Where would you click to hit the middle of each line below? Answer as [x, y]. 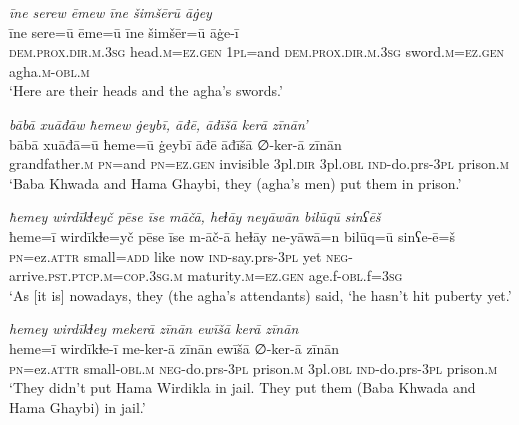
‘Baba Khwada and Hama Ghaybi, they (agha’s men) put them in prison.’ [235, 182]
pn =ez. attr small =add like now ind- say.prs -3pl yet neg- [181, 255]
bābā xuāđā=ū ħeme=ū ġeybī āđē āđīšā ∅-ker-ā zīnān [175, 143]
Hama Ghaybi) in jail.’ [77, 406]
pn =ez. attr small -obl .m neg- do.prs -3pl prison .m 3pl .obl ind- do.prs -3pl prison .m [253, 367]
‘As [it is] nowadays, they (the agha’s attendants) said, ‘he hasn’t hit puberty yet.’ [260, 294]
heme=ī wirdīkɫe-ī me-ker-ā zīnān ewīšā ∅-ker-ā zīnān [174, 347]
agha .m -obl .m [49, 70]
